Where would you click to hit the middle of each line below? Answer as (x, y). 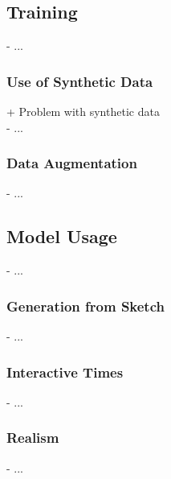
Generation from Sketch (85, 306)
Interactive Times (65, 372)
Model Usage (62, 236)
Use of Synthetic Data (80, 81)
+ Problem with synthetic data (83, 111)
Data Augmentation (72, 163)
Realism (33, 438)
